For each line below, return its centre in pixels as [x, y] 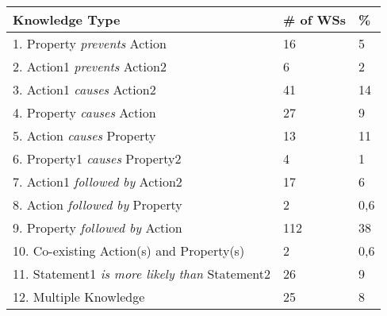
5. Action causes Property [84, 135]
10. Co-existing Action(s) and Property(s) [129, 250]
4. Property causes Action [84, 112]
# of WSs [314, 19]
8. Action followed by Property [98, 204]
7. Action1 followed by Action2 [98, 181]
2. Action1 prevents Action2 [90, 66]
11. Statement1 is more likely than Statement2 [142, 274]
